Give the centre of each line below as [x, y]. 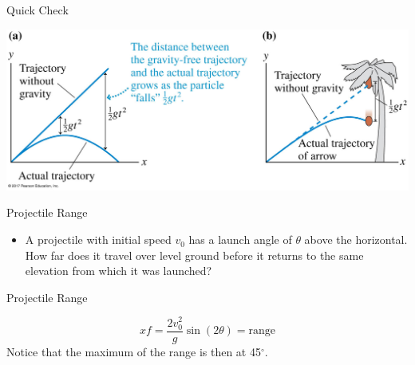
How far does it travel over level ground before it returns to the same [194, 255]
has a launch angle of [240, 239]
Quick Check [38, 10]
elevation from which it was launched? [119, 271]
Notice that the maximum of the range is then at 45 [134, 351]
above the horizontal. [356, 239]
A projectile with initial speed [98, 239]
